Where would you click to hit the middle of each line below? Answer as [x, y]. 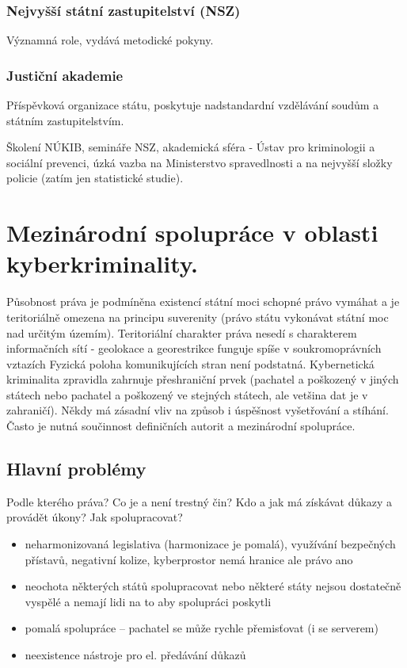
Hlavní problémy [76, 469]
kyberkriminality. [103, 263]
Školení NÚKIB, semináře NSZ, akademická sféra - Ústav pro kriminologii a [191, 147]
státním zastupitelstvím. [65, 120]
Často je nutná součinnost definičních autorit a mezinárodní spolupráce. [181, 426]
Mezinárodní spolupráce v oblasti [192, 233]
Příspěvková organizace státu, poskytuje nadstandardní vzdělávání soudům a [193, 105]
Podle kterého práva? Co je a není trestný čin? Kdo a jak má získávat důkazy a [199, 501]
